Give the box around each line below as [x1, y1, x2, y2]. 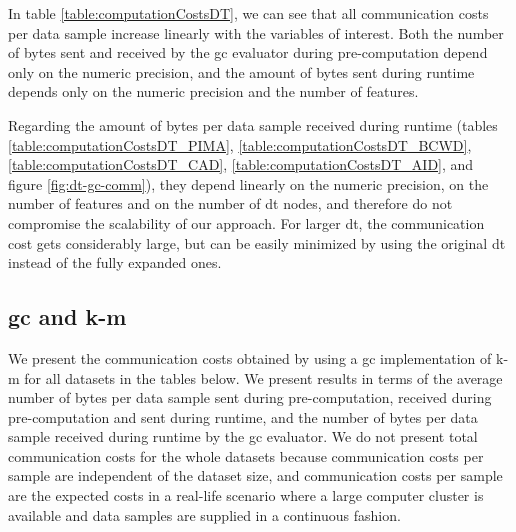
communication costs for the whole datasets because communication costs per [8, 445, 484, 466]
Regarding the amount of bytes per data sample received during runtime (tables [8, 114, 498, 135]
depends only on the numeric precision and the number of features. [8, 81, 419, 102]
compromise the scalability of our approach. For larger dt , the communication [8, 212, 485, 233]
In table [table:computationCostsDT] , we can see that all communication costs [8, 3, 489, 23]
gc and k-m [8, 301, 127, 332]
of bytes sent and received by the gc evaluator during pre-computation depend [8, 42, 488, 63]
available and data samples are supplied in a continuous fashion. [8, 504, 401, 525]
